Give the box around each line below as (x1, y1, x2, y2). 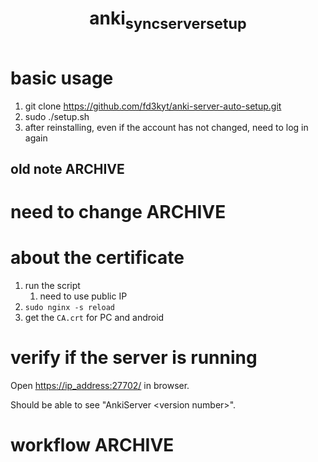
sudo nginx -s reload (24, 303, 115, 313)
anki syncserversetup (89, 7, 247, 33)
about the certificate (10, 247, 185, 269)
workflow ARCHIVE (10, 434, 175, 457)
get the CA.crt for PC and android (24, 312, 165, 324)
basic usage (10, 67, 114, 89)
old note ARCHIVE (10, 160, 125, 177)
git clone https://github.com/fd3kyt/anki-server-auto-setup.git (24, 100, 282, 112)
